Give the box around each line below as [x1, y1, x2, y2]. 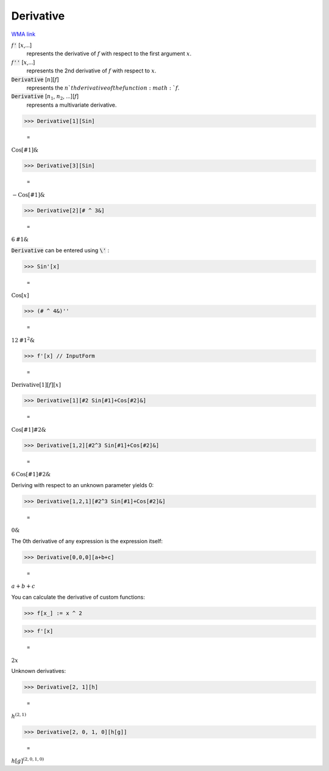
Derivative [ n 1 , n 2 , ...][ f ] [11, 93, 79, 102]
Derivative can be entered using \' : [11, 247, 110, 254]
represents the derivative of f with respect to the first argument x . [26, 50, 192, 57]
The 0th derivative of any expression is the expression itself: [11, 537, 163, 544]
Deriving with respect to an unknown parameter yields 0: [11, 481, 154, 488]
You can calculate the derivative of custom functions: [11, 593, 146, 600]
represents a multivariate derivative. [26, 101, 117, 108]
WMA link [11, 30, 36, 38]
